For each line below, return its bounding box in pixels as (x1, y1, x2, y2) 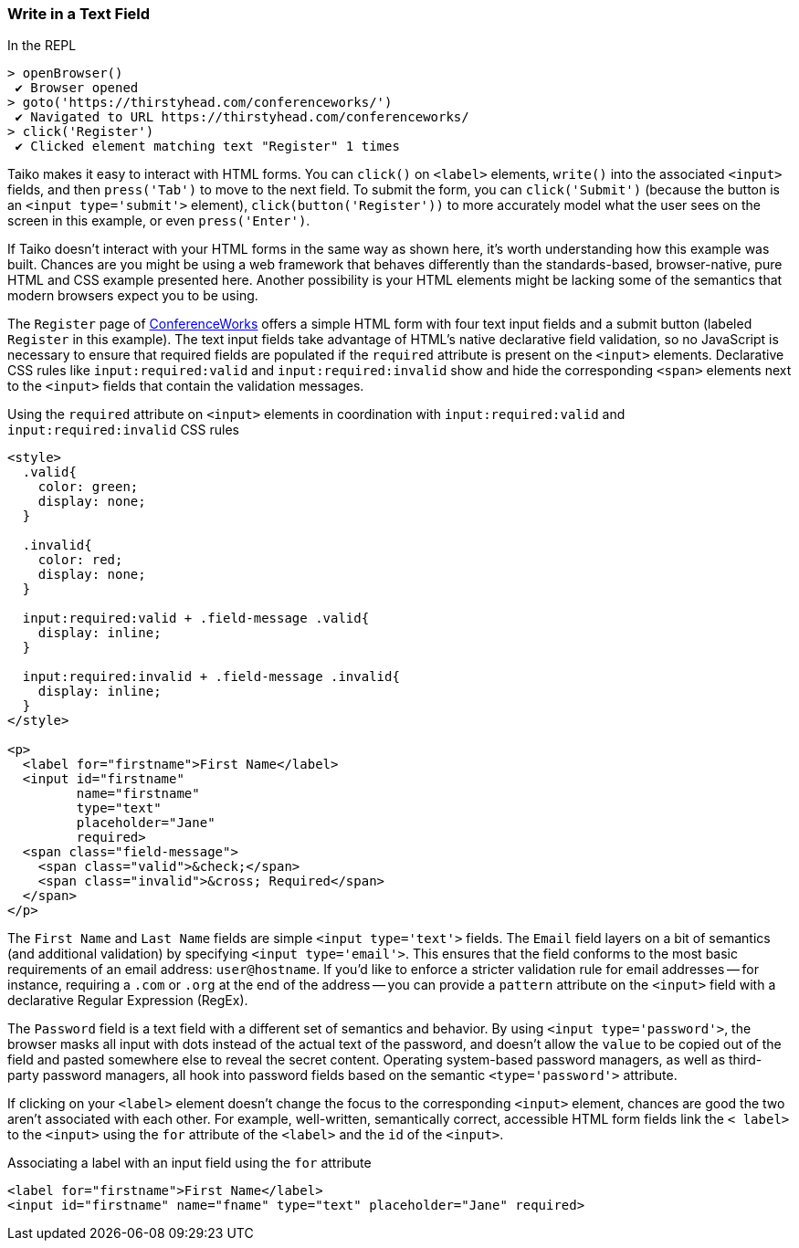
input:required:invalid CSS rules (7, 422, 239, 438)
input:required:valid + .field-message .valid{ (22, 611, 370, 626)
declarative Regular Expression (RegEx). (7, 992, 248, 1009)
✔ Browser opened (15, 80, 139, 96)
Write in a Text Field (7, 5, 151, 23)
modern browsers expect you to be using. (7, 288, 258, 304)
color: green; (37, 479, 139, 495)
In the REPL (7, 37, 77, 54)
